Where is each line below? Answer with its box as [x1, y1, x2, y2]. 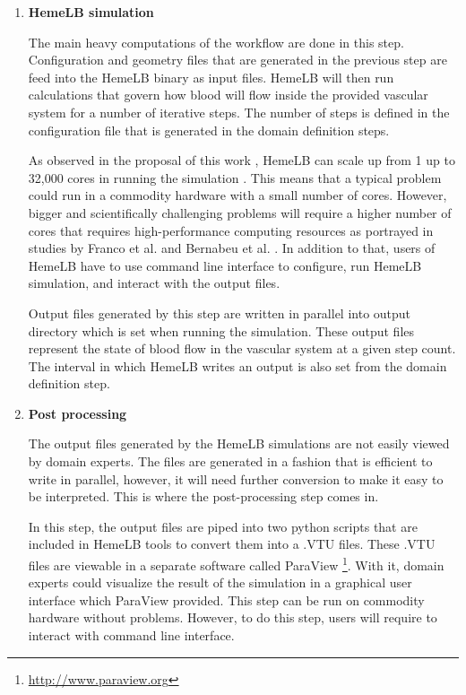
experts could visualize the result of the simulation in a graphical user [28, 573, 412, 592]
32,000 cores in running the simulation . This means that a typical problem [28, 168, 442, 187]
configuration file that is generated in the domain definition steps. [28, 120, 390, 139]
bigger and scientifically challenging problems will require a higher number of [28, 203, 452, 222]
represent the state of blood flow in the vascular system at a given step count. [28, 339, 456, 358]
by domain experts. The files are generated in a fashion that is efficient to [28, 452, 433, 471]
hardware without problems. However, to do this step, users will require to [28, 608, 437, 627]
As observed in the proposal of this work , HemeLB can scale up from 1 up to [28, 151, 455, 169]
